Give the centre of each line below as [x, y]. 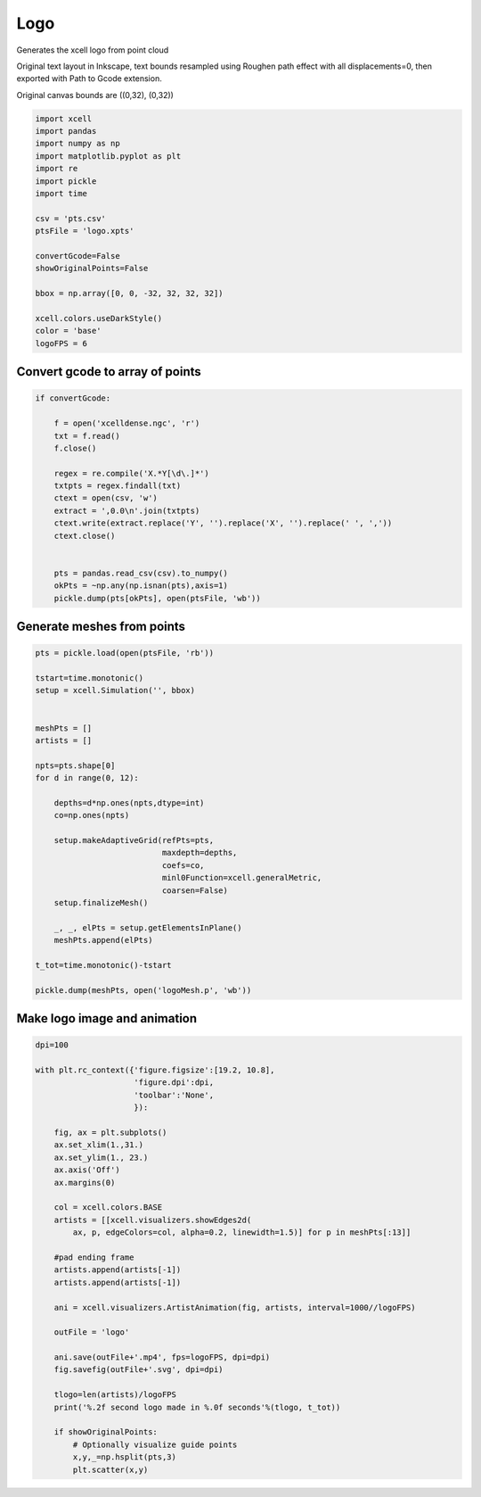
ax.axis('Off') [87, 1170]
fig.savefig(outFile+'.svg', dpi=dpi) [139, 1370]
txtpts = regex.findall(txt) [118, 486]
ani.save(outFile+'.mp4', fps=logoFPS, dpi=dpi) [162, 1357]
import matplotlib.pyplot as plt [108, 156]
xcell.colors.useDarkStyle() [99, 318]
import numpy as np [77, 144]
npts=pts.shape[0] [75, 765]
